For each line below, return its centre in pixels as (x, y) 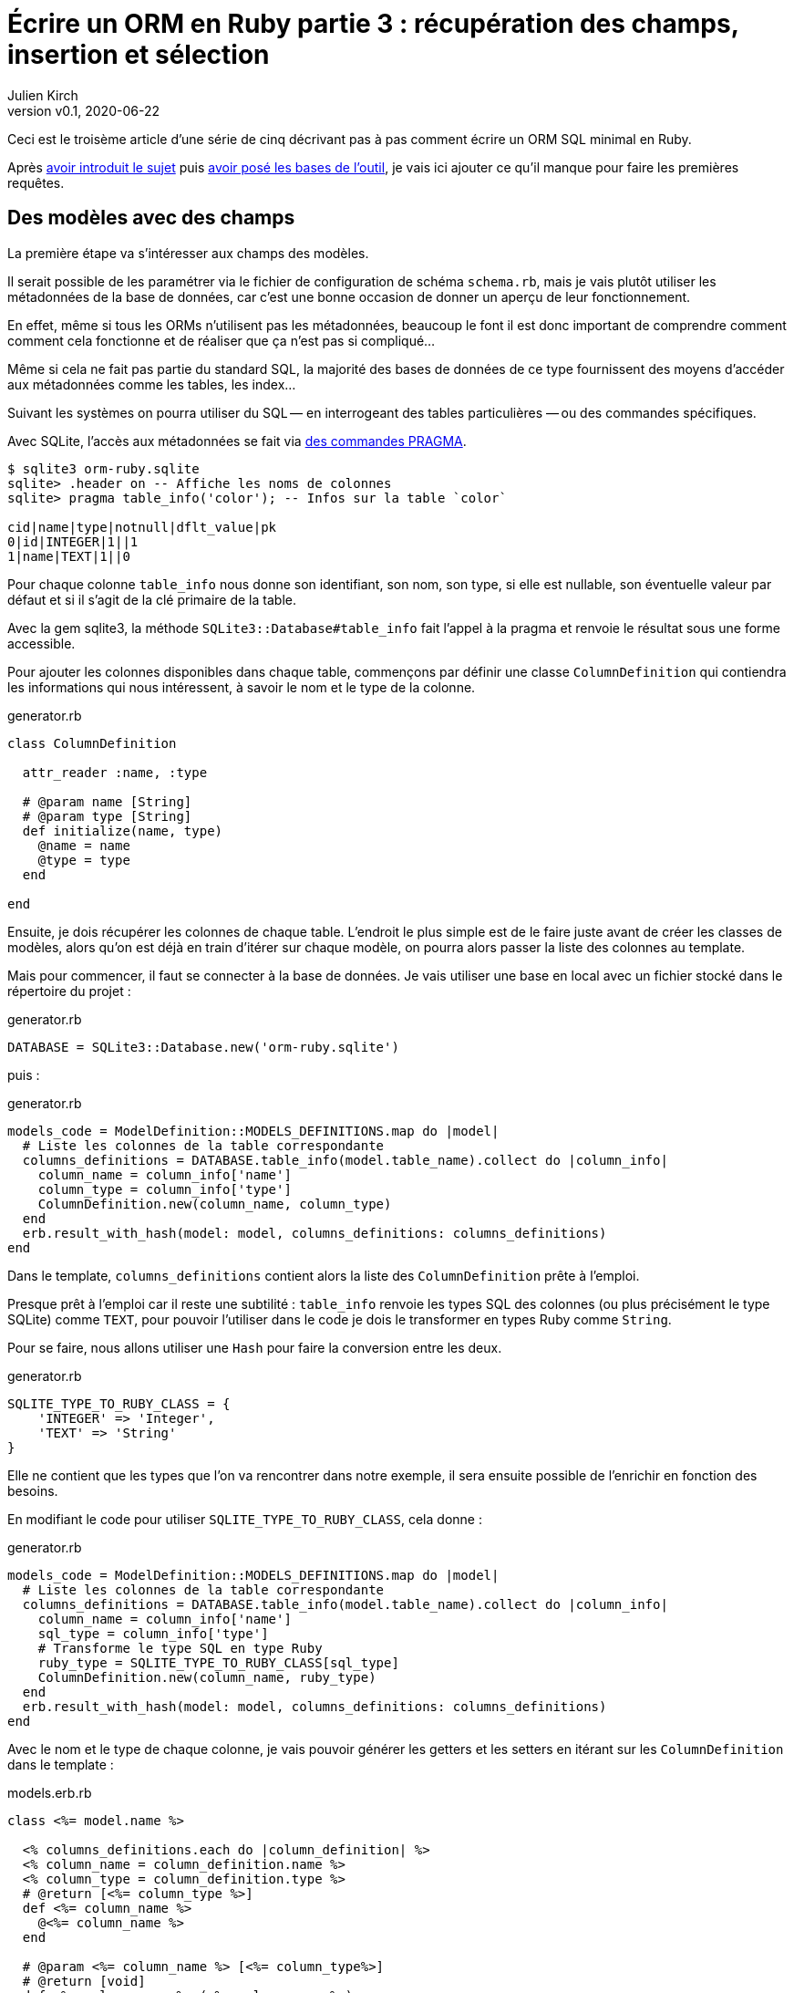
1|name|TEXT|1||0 (69, 556)
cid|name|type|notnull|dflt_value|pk (142, 527)
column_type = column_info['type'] (165, 1189)
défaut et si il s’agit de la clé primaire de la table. (152, 599)
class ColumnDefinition (92, 743)
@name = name (84, 845)
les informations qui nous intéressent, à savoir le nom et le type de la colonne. (242, 687)
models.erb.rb (50, 1792)
